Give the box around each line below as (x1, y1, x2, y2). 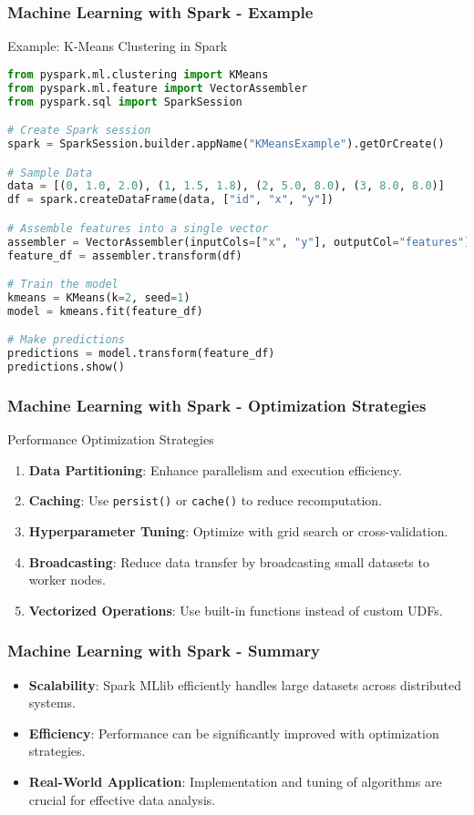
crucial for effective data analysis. (28, 790, 216, 809)
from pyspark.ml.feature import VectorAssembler (7, 81, 308, 95)
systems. (28, 693, 76, 712)
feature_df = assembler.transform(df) (7, 249, 242, 262)
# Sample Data (7, 166, 93, 179)
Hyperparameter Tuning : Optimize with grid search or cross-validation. (28, 522, 448, 541)
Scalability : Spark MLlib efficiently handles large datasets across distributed (28, 675, 462, 694)
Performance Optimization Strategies (7, 430, 214, 449)
